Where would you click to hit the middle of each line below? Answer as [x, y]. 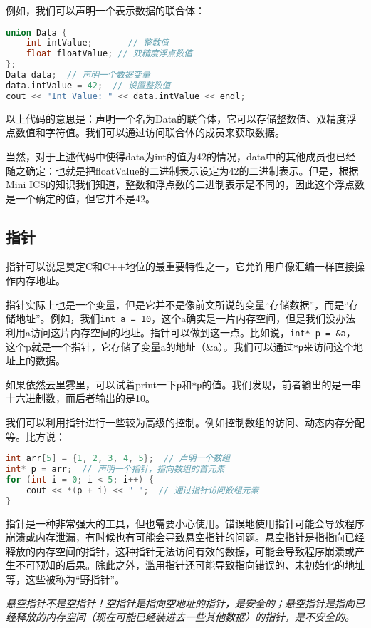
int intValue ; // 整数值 [98, 43]
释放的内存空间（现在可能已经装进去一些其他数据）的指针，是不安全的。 [185, 617]
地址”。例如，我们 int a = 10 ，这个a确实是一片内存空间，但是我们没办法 [185, 318]
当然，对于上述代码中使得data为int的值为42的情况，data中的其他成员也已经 [181, 156]
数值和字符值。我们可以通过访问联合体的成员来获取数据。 [150, 132]
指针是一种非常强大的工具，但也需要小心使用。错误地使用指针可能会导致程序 [185, 523]
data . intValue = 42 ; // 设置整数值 [88, 85]
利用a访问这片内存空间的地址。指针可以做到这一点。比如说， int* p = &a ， [181, 332]
